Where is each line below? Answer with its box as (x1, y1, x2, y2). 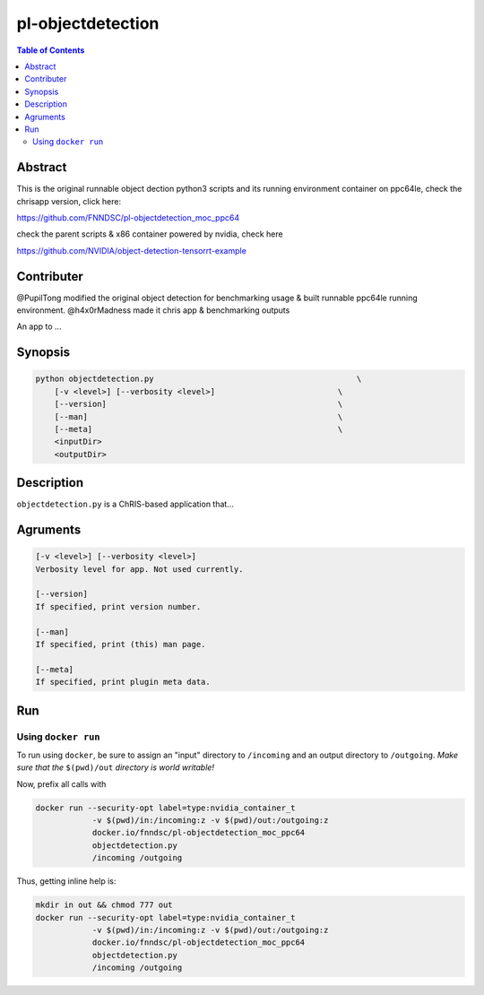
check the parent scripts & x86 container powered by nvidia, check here (16, 229, 283, 239)
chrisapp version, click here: (16, 195, 121, 206)
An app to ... (16, 321, 62, 332)
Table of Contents (16, 45, 85, 56)
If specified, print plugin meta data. (35, 677, 211, 688)
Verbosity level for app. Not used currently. (35, 564, 244, 574)
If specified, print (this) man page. (35, 639, 206, 650)
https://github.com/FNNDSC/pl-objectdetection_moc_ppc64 (16, 212, 240, 223)
